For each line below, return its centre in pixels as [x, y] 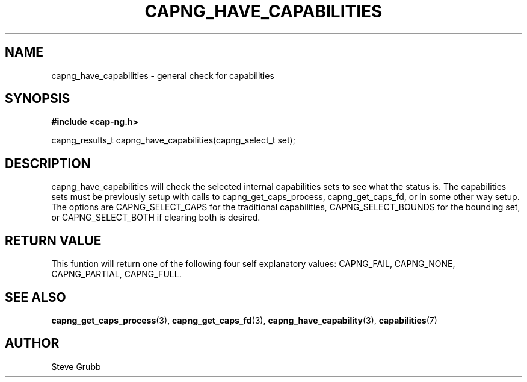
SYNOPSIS [38, 99]
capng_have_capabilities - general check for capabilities [163, 75]
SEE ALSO [35, 297]
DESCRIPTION [48, 163]
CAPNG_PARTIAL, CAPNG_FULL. [116, 274]
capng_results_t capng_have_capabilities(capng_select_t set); [173, 140]
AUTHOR [32, 343]
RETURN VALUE [53, 240]
